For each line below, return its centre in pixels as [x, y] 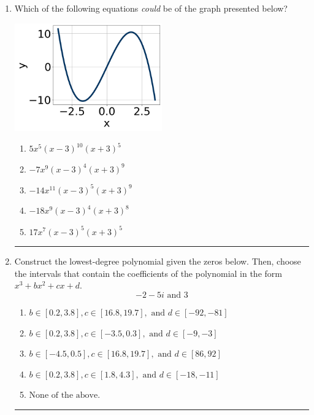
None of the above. [65, 396]
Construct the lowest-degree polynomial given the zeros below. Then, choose [158, 261]
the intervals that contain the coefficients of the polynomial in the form [148, 273]
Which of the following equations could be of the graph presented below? [151, 8]
